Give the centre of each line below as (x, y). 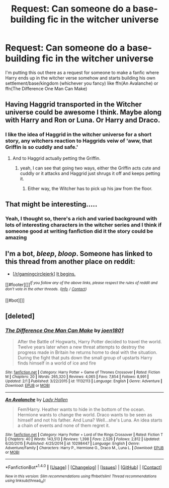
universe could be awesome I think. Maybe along (83, 112)
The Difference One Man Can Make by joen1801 (64, 331)
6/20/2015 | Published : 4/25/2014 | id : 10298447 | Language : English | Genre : (72, 443)
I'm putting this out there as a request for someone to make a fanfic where (82, 72)
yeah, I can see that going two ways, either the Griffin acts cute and (90, 168)
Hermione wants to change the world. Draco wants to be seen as (85, 414)
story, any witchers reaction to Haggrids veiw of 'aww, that (79, 141)
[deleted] (20, 316)
